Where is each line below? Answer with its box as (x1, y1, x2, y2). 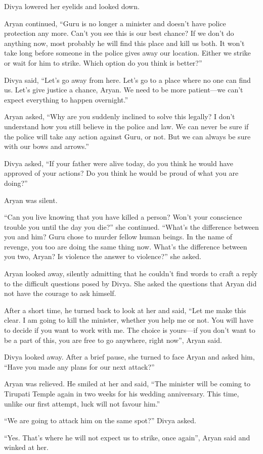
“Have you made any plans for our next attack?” (4, 361, 155, 372)
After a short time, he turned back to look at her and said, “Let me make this (4, 305, 246, 315)
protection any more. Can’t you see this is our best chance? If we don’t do (4, 28, 234, 38)
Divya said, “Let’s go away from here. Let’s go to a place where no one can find (4, 74, 251, 85)
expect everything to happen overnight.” (4, 94, 128, 105)
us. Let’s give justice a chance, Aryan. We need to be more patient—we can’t (4, 84, 243, 95)
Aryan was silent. (4, 194, 58, 205)
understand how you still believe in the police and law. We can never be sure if (4, 121, 249, 131)
